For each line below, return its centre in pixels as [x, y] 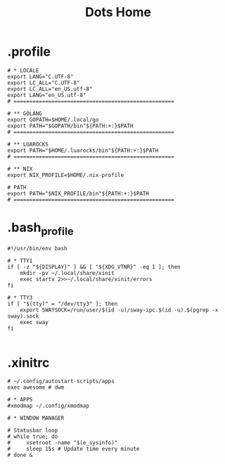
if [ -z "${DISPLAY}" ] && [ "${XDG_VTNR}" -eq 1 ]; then [94, 267]
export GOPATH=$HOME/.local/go [53, 120]
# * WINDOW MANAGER [36, 418]
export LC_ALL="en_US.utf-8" [50, 89]
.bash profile [40, 228]
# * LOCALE [23, 70]
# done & [20, 455]
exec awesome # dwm [36, 387]
